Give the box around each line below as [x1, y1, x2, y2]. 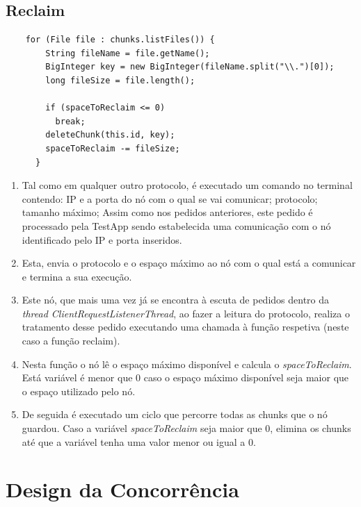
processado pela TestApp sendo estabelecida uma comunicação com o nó [22, 218, 331, 233]
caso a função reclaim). [22, 333, 120, 348]
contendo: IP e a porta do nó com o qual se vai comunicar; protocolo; [22, 191, 318, 206]
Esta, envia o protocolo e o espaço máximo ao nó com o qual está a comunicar [22, 256, 356, 270]
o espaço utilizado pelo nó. [22, 383, 136, 398]
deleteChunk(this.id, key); [45, 130, 175, 140]
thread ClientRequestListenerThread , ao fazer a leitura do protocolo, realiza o [22, 306, 350, 320]
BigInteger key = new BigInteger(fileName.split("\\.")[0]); [45, 62, 335, 72]
